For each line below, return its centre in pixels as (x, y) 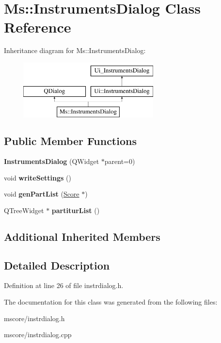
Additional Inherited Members (82, 236)
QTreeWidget (24, 210)
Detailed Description (57, 265)
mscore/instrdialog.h (34, 318)
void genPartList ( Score (42, 194)
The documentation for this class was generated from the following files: (111, 302)
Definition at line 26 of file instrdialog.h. (64, 285)
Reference (38, 27)
